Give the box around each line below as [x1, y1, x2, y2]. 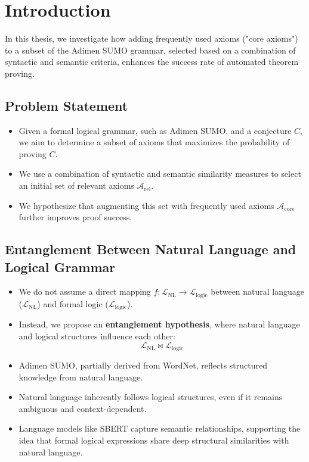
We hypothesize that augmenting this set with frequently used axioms [18, 199, 274, 211]
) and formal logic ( [37, 297, 109, 310]
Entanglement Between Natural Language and [5, 240, 296, 258]
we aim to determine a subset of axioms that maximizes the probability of [18, 136, 290, 148]
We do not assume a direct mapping [18, 285, 151, 298]
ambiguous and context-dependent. [18, 402, 147, 414]
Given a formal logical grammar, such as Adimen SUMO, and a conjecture [18, 124, 292, 136]
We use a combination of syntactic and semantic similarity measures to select [18, 167, 301, 180]
